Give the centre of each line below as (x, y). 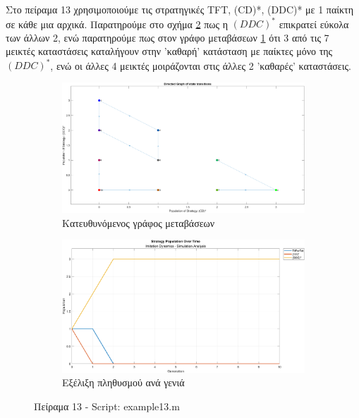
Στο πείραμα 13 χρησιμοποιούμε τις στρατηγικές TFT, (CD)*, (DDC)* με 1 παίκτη (179, 9)
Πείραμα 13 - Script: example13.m (107, 406)
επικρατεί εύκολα (314, 24)
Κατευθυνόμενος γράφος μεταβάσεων (139, 222)
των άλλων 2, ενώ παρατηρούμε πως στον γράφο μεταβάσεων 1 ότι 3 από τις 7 (168, 37)
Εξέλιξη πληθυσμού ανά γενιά (123, 382)
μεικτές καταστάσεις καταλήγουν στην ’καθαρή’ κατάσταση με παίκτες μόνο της (169, 51)
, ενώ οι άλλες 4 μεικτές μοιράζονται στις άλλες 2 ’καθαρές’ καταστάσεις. (201, 65)
